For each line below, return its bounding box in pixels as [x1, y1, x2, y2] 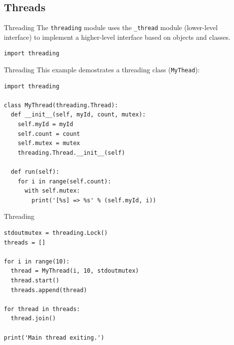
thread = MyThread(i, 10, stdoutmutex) [11, 267, 139, 275]
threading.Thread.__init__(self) [17, 149, 125, 156]
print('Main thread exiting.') [4, 334, 104, 341]
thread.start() [11, 277, 59, 284]
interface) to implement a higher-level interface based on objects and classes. [4, 32, 231, 42]
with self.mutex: [24, 187, 80, 195]
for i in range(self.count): [17, 178, 111, 185]
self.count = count [17, 130, 80, 137]
